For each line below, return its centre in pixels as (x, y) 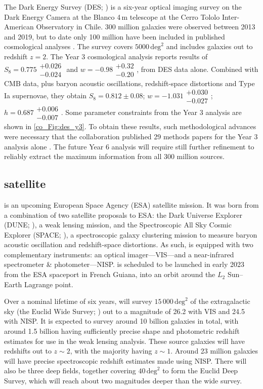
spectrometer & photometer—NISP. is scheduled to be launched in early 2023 (124, 264)
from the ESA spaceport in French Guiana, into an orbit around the (110, 274)
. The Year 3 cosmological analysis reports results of (127, 56)
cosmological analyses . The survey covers (69, 46)
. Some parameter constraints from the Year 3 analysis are (151, 112)
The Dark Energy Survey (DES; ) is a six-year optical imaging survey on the (123, 7)
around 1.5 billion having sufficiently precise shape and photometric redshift (122, 331)
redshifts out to (28, 351)
